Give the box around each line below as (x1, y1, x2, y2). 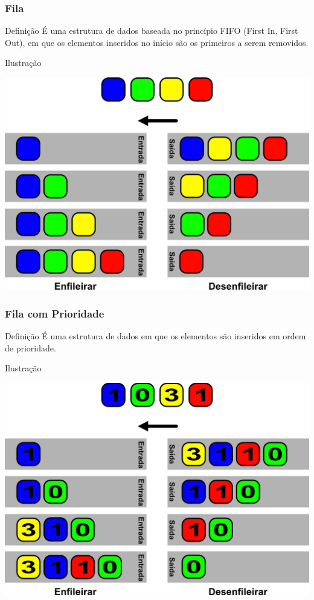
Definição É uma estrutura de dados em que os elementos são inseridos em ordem (5, 330, 306, 342)
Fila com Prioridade (5, 305, 104, 321)
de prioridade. (5, 341, 56, 354)
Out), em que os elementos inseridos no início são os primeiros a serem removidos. (5, 36, 309, 48)
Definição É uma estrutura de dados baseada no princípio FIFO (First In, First (5, 24, 298, 37)
